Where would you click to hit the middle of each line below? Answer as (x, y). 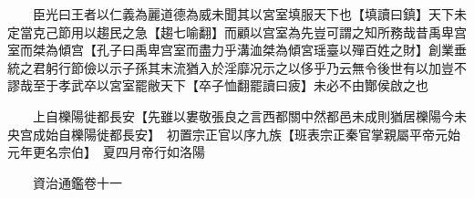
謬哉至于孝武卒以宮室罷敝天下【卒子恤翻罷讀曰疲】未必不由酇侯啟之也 (218, 85)
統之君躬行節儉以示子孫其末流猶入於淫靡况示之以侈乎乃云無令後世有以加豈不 (237, 67)
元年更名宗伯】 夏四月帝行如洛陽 (106, 152)
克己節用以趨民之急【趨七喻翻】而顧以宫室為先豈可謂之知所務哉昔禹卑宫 (249, 31)
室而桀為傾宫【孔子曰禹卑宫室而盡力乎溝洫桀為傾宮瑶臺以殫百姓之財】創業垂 (237, 50)
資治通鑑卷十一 (77, 182)
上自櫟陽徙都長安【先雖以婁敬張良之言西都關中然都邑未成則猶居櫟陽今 (243, 115)
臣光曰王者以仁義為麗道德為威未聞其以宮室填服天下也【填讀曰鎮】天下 (243, 14)
